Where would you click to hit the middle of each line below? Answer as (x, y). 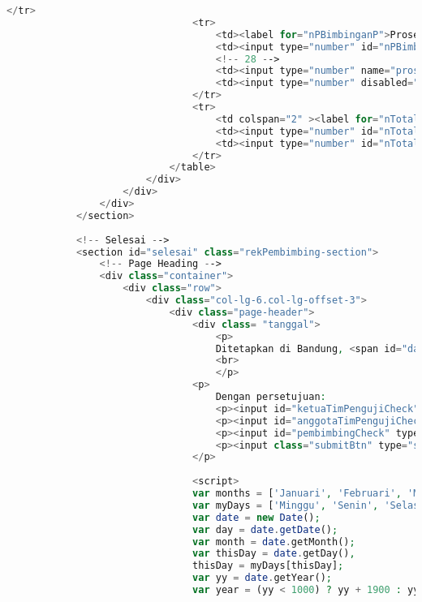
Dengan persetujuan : (271, 397)
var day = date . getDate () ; (265, 529)
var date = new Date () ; (256, 517)
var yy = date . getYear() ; (262, 578)
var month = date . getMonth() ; (274, 542)
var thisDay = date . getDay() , (274, 554)
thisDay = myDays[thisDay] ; (268, 566)
